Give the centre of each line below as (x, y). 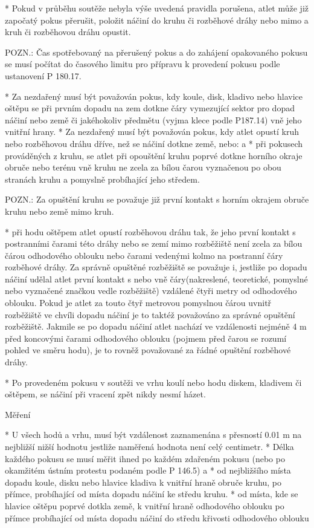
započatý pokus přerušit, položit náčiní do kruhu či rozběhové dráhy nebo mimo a (157, 20)
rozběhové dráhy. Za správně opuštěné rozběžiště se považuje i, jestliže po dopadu (156, 267)
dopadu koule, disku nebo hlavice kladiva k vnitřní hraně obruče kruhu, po (143, 482)
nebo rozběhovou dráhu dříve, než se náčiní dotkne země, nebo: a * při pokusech (154, 143)
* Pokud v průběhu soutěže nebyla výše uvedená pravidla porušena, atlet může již (157, 8)
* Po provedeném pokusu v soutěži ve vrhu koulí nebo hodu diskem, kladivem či (153, 382)
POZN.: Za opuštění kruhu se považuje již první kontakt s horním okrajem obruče (157, 199)
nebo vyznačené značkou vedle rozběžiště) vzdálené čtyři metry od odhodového (151, 291)
